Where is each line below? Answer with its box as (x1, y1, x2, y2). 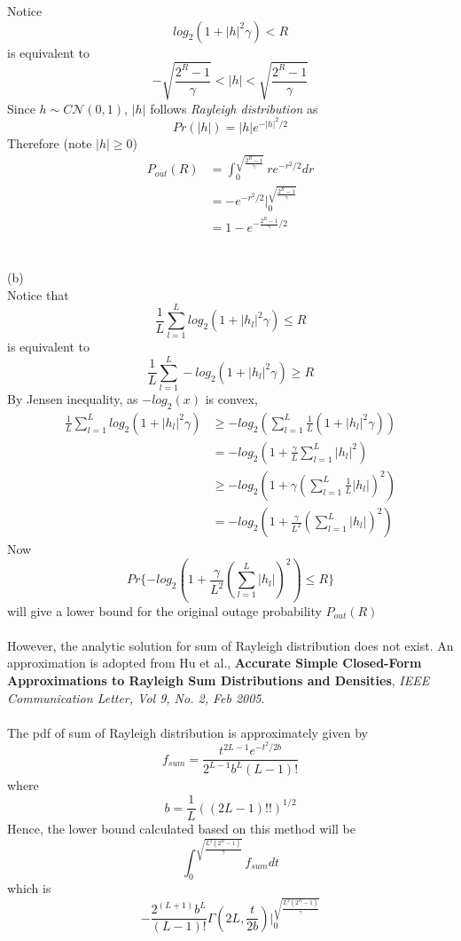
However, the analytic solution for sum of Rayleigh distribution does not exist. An (7, 636, 454, 654)
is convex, (205, 390, 258, 408)
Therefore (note (7, 133, 92, 152)
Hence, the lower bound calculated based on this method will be (7, 819, 356, 838)
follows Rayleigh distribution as (150, 99, 318, 117)
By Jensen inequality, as (7, 390, 138, 408)
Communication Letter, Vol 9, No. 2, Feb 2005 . (7, 688, 265, 707)
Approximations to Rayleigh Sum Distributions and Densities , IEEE (7, 671, 430, 690)
